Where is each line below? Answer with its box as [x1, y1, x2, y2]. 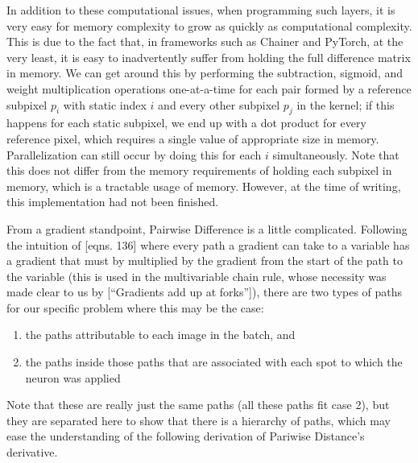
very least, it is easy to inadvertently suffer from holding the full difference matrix [6, 48, 411, 65]
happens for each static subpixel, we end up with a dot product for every [6, 114, 366, 131]
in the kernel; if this [296, 96, 395, 113]
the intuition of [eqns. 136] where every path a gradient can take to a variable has [6, 236, 410, 253]
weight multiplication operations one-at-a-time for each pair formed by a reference [6, 80, 412, 97]
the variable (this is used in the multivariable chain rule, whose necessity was [6, 267, 387, 284]
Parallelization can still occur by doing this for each [6, 146, 262, 163]
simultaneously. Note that [272, 146, 399, 163]
